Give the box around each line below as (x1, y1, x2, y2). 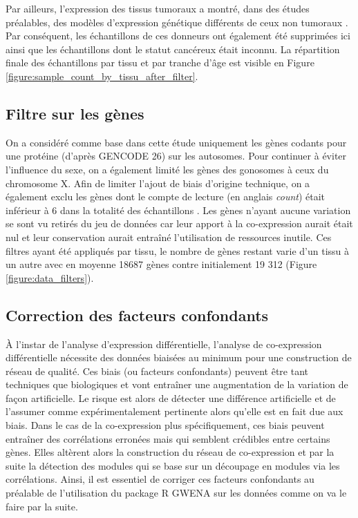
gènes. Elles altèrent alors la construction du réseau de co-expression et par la (6, 445, 335, 459)
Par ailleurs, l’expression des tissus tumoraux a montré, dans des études (6, 1, 310, 15)
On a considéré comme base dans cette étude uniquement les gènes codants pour (6, 135, 347, 149)
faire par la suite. (6, 499, 78, 513)
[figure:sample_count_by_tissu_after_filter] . (6, 68, 198, 83)
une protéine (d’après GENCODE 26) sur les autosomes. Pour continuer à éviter (6, 148, 347, 163)
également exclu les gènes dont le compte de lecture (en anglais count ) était (6, 189, 326, 204)
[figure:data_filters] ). (6, 270, 94, 285)
